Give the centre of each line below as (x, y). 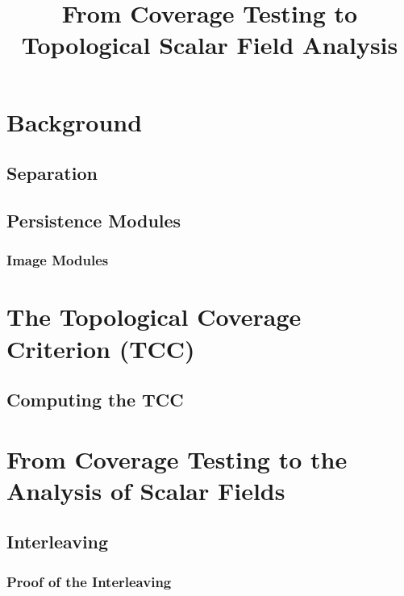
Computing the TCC (95, 400)
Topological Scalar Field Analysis (210, 45)
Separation (52, 173)
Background (75, 121)
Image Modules (58, 260)
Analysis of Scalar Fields (146, 490)
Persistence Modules (94, 220)
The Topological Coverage (154, 317)
